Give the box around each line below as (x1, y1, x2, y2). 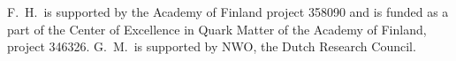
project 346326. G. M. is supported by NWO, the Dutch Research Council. (7, 37, 416, 56)
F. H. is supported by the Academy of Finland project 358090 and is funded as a (7, 3, 449, 20)
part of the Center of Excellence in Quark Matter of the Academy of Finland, (7, 19, 427, 38)
